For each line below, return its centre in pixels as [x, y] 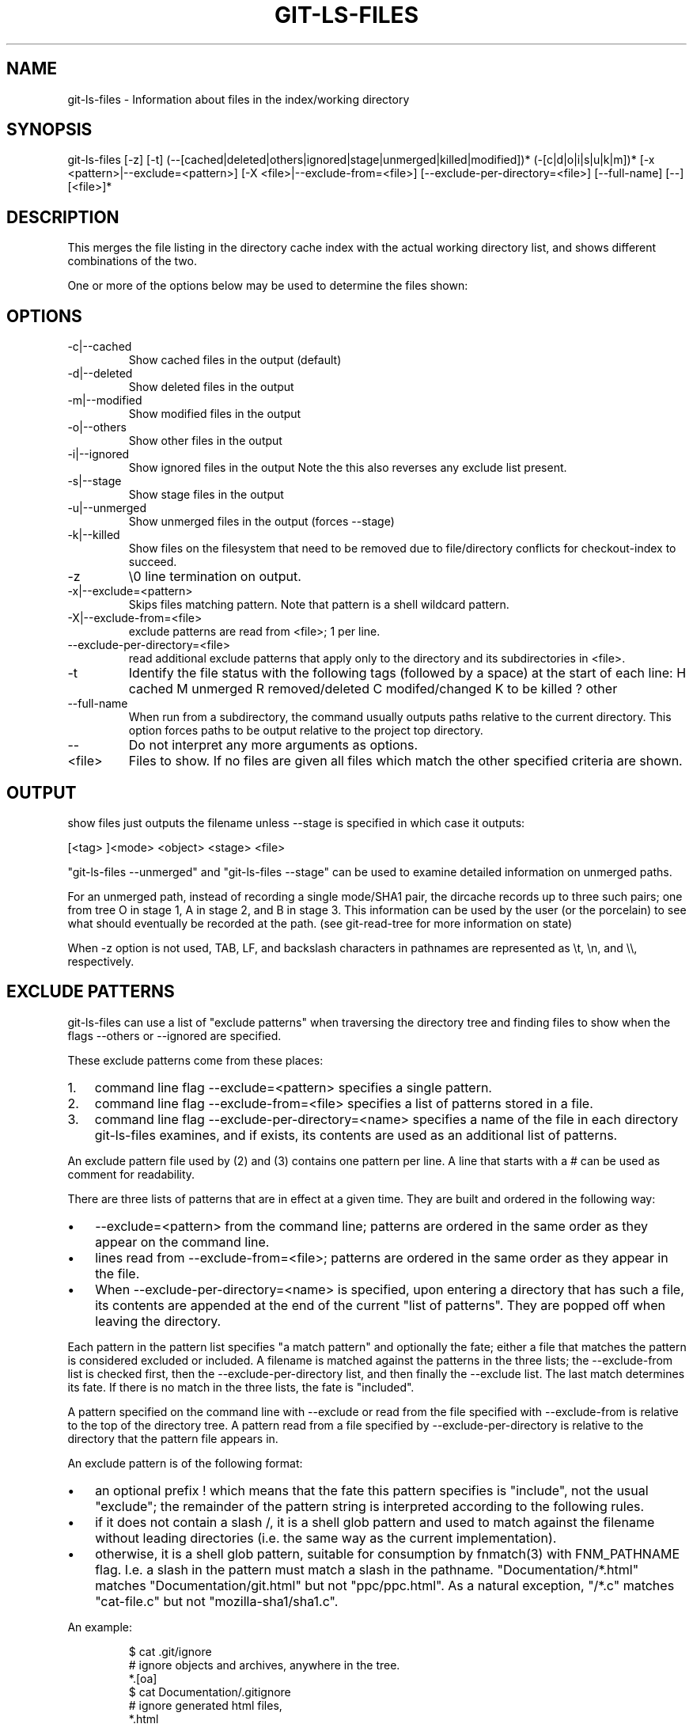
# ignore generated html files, [205, 1705]
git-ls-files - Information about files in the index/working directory [239, 99]
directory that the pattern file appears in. [173, 1438]
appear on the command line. [182, 1242]
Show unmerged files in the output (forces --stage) [261, 522]
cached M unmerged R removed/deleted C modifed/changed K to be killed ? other [373, 689]
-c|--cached [100, 347]
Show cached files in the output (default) [235, 360]
